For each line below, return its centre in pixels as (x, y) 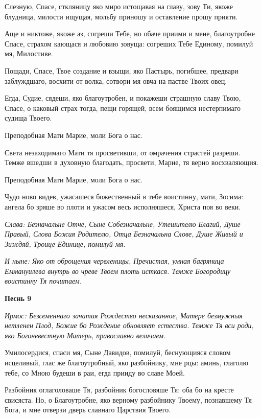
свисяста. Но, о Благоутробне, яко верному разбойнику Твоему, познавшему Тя (128, 399)
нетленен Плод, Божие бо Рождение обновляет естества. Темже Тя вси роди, (129, 325)
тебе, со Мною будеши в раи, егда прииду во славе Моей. (95, 372)
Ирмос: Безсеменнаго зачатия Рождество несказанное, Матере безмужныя (124, 315)
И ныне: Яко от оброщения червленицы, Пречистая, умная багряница (114, 261)
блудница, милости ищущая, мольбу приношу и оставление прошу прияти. (121, 16)
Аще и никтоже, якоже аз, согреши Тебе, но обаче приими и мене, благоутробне (130, 33)
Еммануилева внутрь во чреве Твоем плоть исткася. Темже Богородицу (118, 271)
